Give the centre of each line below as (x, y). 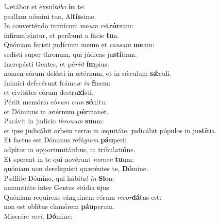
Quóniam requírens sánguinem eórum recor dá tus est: (83, 197)
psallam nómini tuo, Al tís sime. (50, 16)
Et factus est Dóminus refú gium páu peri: (65, 140)
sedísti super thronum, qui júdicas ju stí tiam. (70, 54)
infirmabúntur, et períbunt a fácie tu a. (62, 35)
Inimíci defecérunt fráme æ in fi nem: (57, 82)
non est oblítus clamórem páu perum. (59, 206)
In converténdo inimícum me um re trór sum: (69, 26)
